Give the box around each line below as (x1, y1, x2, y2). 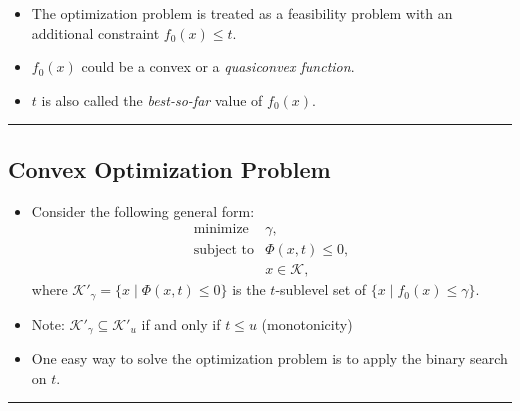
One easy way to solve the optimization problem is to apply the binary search (31, 348, 508, 369)
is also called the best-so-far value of (41, 89, 263, 110)
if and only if (141, 313, 221, 334)
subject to (193, 243, 254, 258)
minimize (193, 222, 249, 237)
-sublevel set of (275, 279, 367, 300)
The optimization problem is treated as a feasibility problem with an (31, 3, 453, 23)
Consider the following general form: (31, 200, 255, 221)
